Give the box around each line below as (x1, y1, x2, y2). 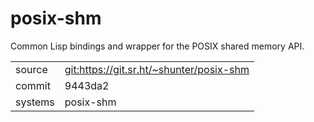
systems (15, 95, 55, 109)
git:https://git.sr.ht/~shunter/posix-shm (64, 62, 250, 76)
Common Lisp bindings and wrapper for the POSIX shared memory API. (10, 40, 305, 52)
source (15, 62, 48, 76)
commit (15, 78, 51, 92)
